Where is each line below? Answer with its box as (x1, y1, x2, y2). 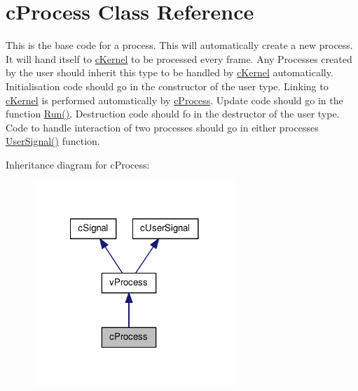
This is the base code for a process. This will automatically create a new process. (6, 38, 353, 52)
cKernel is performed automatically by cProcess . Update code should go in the (6, 92, 343, 107)
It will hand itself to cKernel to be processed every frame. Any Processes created (6, 51, 352, 66)
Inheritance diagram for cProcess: (6, 157, 150, 171)
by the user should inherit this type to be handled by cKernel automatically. (6, 65, 333, 80)
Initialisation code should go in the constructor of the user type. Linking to (6, 78, 329, 93)
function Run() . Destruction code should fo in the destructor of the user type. (6, 106, 340, 121)
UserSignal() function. (6, 134, 100, 148)
